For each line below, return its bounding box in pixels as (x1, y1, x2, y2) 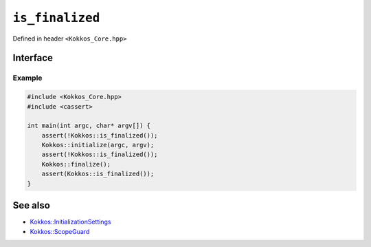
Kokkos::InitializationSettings (30, 217, 111, 226)
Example (12, 73, 43, 83)
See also (12, 200, 51, 211)
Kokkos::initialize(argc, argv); (41, 141, 155, 149)
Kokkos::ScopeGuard (30, 227, 90, 235)
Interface (12, 52, 53, 64)
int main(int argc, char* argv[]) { (27, 122, 151, 130)
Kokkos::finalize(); (41, 160, 111, 168)
